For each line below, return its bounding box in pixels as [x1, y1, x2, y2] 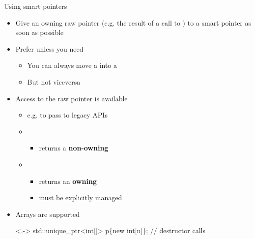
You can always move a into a [27, 60, 117, 70]
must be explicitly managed [39, 192, 122, 203]
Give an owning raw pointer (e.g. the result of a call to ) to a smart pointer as [15, 17, 252, 28]
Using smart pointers [4, 1, 67, 11]
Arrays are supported [15, 209, 80, 219]
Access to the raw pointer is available [15, 93, 128, 103]
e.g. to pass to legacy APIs [27, 110, 108, 120]
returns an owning [39, 176, 97, 186]
